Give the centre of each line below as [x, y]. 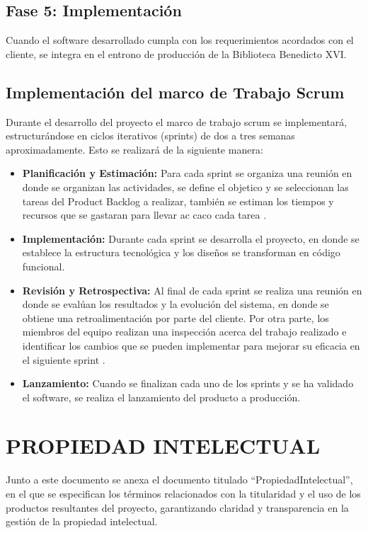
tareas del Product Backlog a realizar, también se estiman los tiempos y [178, 201]
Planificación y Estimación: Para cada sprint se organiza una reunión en [187, 173]
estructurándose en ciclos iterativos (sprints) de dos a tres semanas [150, 136]
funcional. [44, 266]
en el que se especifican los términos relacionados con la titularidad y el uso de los [183, 493]
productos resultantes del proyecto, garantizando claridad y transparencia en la [177, 507]
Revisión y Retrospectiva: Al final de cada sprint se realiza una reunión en [192, 290]
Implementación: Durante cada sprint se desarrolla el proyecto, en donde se [191, 238]
